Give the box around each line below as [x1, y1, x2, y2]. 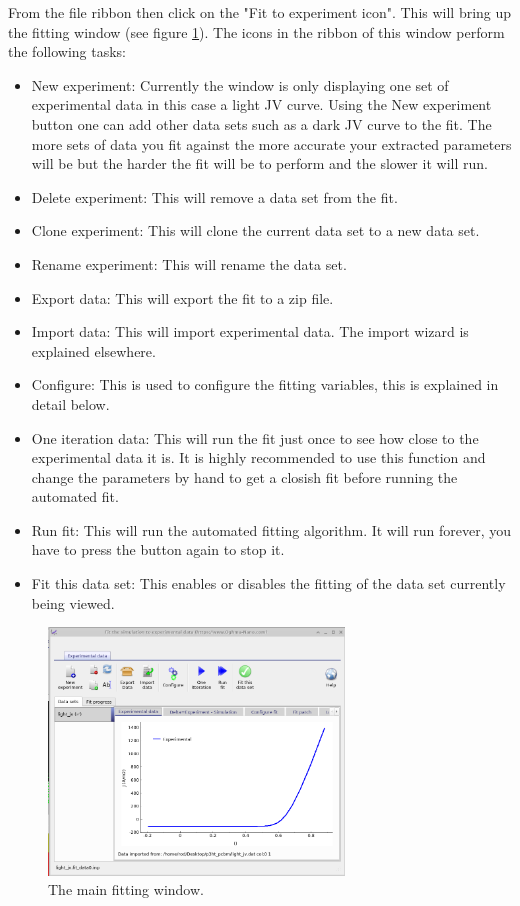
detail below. [31, 393, 110, 414]
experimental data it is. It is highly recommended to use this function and [31, 447, 486, 468]
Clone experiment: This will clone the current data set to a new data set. [31, 220, 480, 241]
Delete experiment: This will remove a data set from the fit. [31, 186, 398, 207]
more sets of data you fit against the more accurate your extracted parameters [31, 133, 512, 154]
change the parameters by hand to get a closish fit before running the [31, 466, 458, 487]
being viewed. [31, 592, 115, 613]
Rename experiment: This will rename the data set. [31, 253, 347, 274]
